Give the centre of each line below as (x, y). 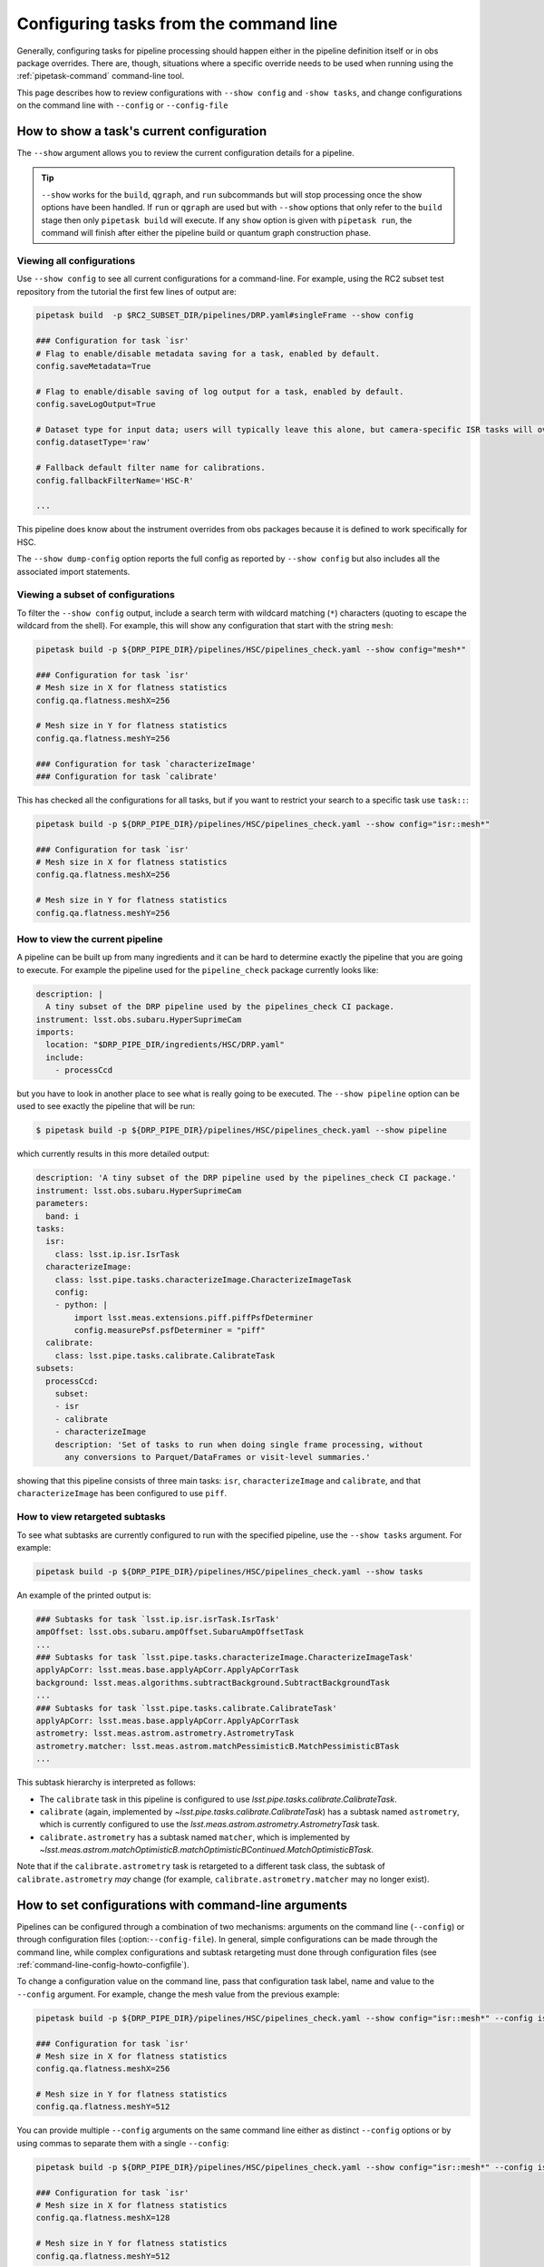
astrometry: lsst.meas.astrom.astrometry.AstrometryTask (165, 1733)
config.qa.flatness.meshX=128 (103, 2218)
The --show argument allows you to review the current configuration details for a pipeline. (185, 153)
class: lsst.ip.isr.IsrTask (117, 1254)
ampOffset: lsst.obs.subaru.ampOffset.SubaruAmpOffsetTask (170, 1632)
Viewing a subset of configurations (96, 595)
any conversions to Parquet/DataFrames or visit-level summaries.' (218, 1457)
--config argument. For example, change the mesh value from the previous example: (178, 1994)
